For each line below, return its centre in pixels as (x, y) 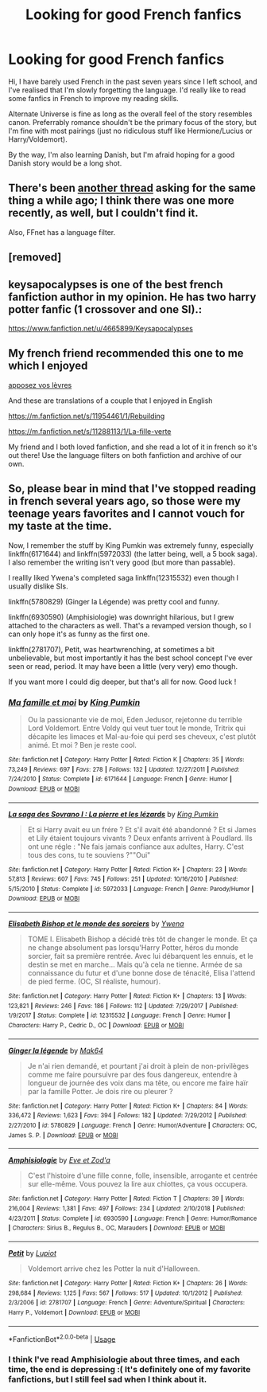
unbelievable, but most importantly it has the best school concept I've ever (130, 658)
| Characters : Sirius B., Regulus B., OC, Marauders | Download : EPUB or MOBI (116, 1228)
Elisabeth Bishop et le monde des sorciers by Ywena (96, 924)
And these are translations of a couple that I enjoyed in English (110, 401)
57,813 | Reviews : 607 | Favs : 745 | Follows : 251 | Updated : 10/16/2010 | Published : (123, 879)
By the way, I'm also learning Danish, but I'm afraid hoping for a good (122, 154)
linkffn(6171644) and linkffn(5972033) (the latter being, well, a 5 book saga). (133, 553)
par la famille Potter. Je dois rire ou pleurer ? (100, 1091)
